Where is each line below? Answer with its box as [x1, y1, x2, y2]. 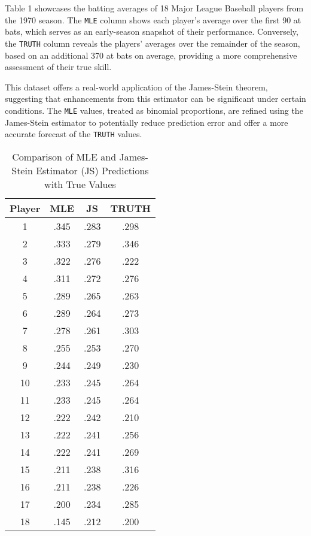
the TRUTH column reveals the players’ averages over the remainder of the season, [5, 37, 300, 49]
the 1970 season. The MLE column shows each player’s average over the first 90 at [5, 13, 301, 26]
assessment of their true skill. [5, 60, 112, 73]
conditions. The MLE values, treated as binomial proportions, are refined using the [5, 104, 303, 116]
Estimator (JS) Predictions [36, 163, 149, 177]
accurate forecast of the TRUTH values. [5, 128, 142, 140]
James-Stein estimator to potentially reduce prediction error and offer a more [5, 116, 288, 128]
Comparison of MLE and [12, 149, 117, 163]
